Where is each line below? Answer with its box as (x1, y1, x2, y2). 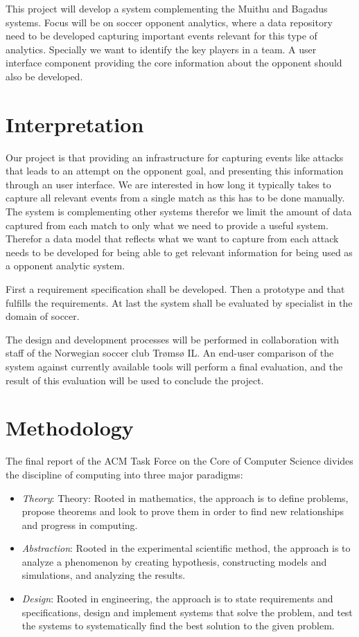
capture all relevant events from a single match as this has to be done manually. (6, 190, 345, 205)
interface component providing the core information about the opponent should (6, 55, 342, 70)
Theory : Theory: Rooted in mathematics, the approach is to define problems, (21, 490, 349, 505)
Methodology (6, 413, 134, 442)
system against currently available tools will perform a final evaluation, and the (6, 359, 343, 373)
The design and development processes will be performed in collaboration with (6, 332, 340, 346)
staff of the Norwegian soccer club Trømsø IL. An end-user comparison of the (6, 346, 334, 360)
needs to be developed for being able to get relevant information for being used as (6, 244, 353, 259)
